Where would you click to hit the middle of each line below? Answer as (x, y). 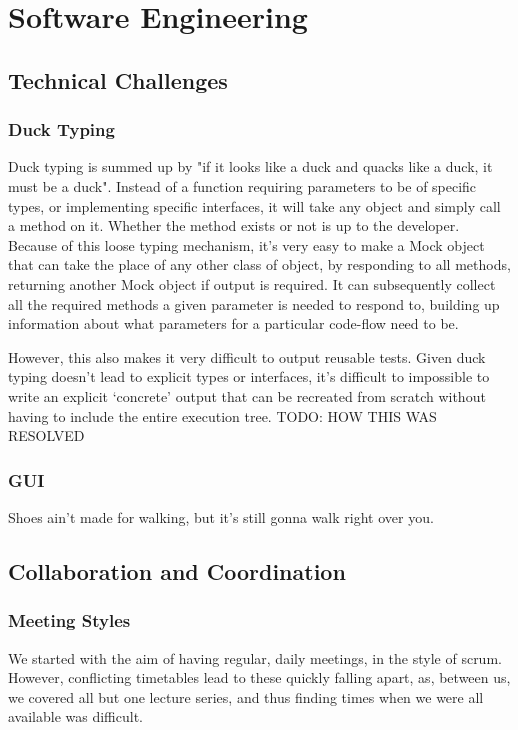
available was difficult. (76, 716)
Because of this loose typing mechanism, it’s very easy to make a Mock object (246, 244)
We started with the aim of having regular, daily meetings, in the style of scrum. (255, 657)
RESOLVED (46, 435)
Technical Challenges (118, 79)
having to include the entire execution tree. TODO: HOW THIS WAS (222, 415)
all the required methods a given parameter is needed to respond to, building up (254, 303)
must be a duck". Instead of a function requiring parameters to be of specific (242, 185)
